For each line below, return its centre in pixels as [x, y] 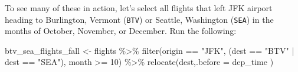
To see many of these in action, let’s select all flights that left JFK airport [139, 8]
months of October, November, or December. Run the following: [121, 31]
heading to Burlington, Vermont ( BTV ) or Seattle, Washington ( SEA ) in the [139, 19]
